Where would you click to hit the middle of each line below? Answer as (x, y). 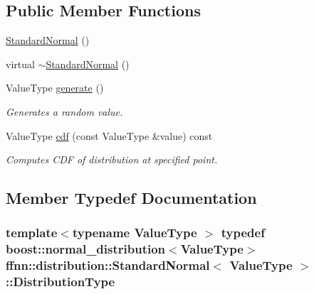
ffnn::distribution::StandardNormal (108, 265)
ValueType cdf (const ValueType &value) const (109, 135)
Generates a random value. (64, 111)
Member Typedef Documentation (131, 198)
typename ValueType (135, 233)
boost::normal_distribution (86, 249)
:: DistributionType (61, 282)
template (32, 233)
